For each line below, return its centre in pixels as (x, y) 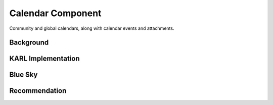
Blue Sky (24, 75)
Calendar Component (55, 13)
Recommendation (38, 91)
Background (29, 43)
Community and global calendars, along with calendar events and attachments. (92, 28)
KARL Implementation (44, 59)
